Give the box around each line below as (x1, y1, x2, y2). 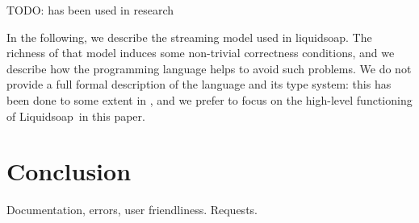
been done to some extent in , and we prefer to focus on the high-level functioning (6, 91, 413, 108)
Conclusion (6, 155, 132, 188)
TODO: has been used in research (6, 2, 174, 18)
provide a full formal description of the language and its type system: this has (6, 76, 392, 93)
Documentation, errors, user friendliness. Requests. (6, 201, 258, 218)
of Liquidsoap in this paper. (6, 107, 145, 124)
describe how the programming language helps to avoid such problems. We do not (6, 60, 412, 76)
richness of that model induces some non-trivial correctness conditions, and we (6, 44, 395, 61)
